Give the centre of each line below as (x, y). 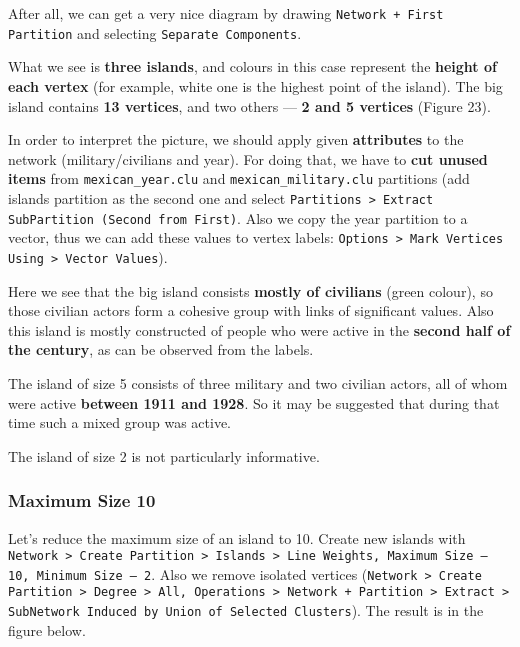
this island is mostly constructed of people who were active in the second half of (259, 329)
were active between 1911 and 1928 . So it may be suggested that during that (254, 402)
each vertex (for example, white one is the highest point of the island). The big (255, 85)
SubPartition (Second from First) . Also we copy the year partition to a (238, 217)
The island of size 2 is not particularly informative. (164, 455)
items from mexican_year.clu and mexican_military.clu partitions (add (239, 178)
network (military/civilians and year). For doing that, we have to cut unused (248, 158)
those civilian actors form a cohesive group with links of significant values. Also (251, 310)
